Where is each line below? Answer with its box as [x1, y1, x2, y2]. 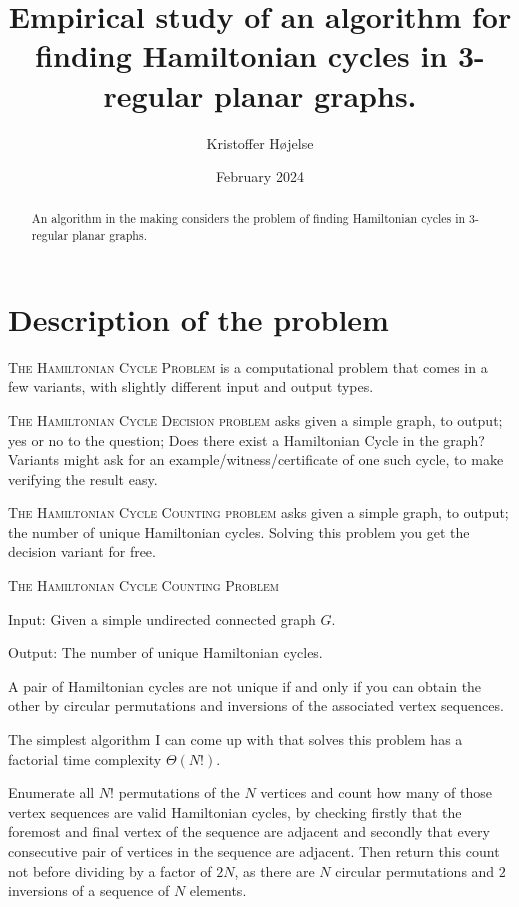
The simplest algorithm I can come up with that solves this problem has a [8, 729, 463, 750]
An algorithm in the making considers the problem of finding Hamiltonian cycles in [31, 210, 466, 227]
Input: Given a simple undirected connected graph [8, 608, 316, 629]
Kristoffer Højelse [206, 132, 314, 153]
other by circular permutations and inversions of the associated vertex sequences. [8, 695, 504, 716]
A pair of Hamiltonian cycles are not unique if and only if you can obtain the [8, 675, 482, 696]
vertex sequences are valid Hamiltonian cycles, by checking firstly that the [8, 801, 462, 822]
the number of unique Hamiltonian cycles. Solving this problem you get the [8, 521, 470, 542]
